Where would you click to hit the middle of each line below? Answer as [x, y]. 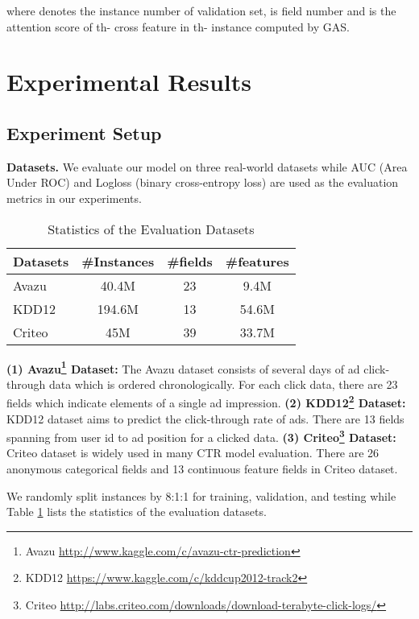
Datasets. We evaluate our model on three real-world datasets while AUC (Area [207, 166]
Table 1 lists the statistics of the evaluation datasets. [137, 512]
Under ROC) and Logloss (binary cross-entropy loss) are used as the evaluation [203, 182]
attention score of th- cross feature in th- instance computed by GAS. [178, 26]
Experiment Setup [84, 132]
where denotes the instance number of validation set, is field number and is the [201, 10]
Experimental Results [129, 82]
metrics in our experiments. [74, 198]
